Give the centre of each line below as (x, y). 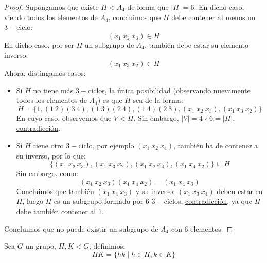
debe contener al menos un (213, 17)
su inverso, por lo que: (51, 155)
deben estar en (240, 191)
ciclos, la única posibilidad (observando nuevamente (169, 90)
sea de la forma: (158, 100)
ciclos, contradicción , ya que (208, 201)
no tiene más (53, 90)
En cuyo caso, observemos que (64, 118)
